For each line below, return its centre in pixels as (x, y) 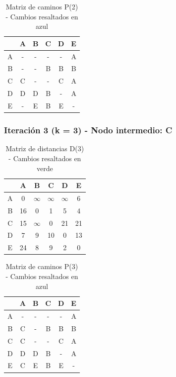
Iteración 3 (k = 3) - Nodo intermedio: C (88, 130)
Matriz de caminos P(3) (42, 266)
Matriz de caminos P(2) (42, 6)
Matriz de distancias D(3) (45, 148)
